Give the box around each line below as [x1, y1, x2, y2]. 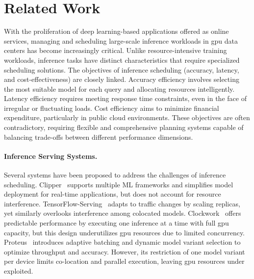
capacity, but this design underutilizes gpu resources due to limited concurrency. [4, 227, 245, 237]
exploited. [4, 265, 33, 276]
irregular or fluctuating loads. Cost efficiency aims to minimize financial [4, 102, 219, 113]
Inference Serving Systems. [4, 151, 98, 161]
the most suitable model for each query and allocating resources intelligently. [4, 83, 235, 94]
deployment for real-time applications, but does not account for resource [4, 189, 221, 199]
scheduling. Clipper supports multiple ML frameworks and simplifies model [4, 179, 233, 189]
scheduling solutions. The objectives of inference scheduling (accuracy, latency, [4, 64, 239, 75]
